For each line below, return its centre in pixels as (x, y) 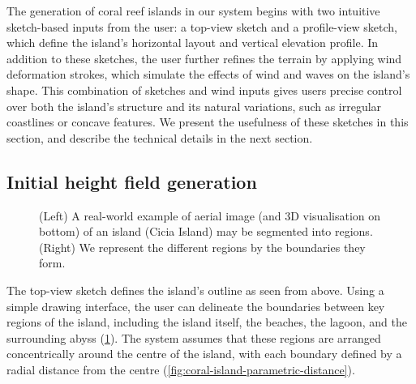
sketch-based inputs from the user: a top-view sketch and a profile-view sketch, (202, 26)
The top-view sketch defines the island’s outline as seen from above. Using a (195, 290)
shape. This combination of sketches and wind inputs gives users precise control (204, 90)
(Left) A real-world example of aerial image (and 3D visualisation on (210, 215)
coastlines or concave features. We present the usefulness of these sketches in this (208, 122)
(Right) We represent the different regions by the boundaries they (202, 247)
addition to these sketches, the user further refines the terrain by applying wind (204, 58)
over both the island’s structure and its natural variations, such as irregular (194, 106)
